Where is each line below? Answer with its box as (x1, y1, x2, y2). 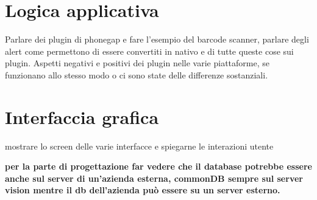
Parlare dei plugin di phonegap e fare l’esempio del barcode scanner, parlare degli (5, 33, 309, 46)
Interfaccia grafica (5, 104, 159, 129)
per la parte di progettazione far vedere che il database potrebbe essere (5, 160, 312, 173)
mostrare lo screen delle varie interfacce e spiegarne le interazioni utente (5, 139, 274, 152)
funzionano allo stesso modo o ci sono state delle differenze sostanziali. (5, 68, 268, 81)
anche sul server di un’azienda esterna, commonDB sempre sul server (5, 171, 303, 184)
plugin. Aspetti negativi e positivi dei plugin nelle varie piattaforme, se (5, 57, 269, 69)
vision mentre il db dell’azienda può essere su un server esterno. (5, 184, 280, 196)
